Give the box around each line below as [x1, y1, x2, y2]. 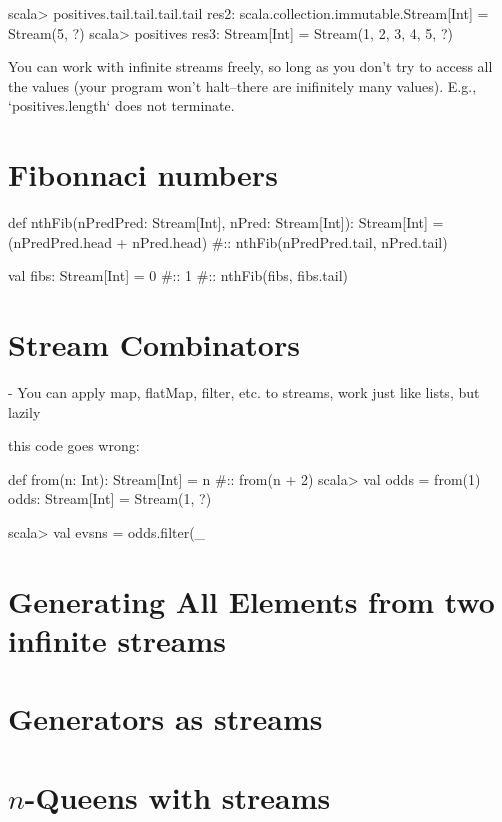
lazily [8, 401, 41, 422]
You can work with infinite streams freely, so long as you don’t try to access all [8, 56, 493, 77]
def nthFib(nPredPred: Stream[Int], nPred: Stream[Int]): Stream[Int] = [8, 212, 444, 233]
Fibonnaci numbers [8, 154, 278, 195]
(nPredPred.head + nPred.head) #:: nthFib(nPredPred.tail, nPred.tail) [8, 231, 448, 252]
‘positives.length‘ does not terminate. [8, 95, 235, 116]
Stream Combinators [8, 324, 300, 365]
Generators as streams [8, 698, 323, 739]
